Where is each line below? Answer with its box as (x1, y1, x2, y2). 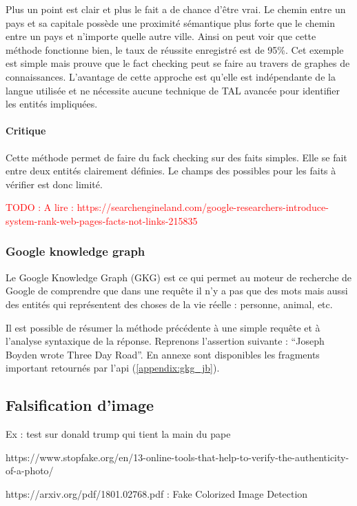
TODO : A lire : (6, 200, 74, 214)
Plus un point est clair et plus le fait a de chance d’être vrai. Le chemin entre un (6, 2, 346, 16)
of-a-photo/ (6, 463, 54, 478)
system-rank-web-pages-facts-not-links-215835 (6, 213, 198, 227)
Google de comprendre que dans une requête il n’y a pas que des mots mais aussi (6, 283, 348, 298)
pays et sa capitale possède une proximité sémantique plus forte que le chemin (6, 15, 336, 30)
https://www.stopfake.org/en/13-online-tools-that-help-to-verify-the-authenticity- (6, 449, 349, 464)
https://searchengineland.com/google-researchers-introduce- (76, 200, 329, 214)
